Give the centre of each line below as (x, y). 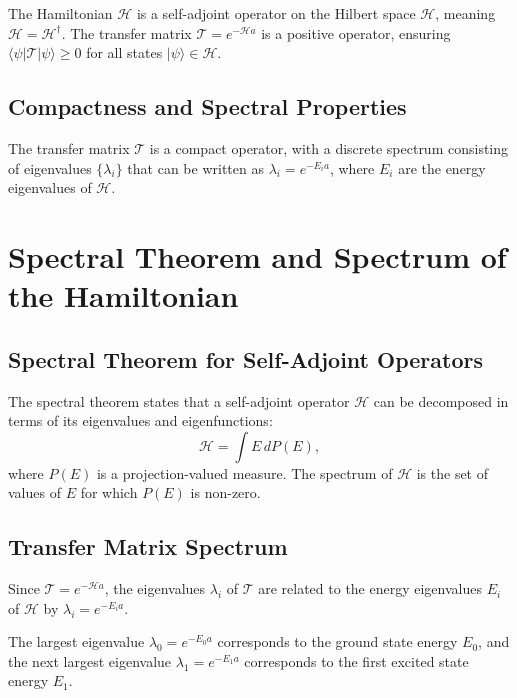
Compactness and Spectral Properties (207, 106)
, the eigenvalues (155, 588)
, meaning (465, 13)
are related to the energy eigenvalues (370, 588)
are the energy (442, 167)
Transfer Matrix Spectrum (148, 546)
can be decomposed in (441, 400)
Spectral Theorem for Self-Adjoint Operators (245, 358)
